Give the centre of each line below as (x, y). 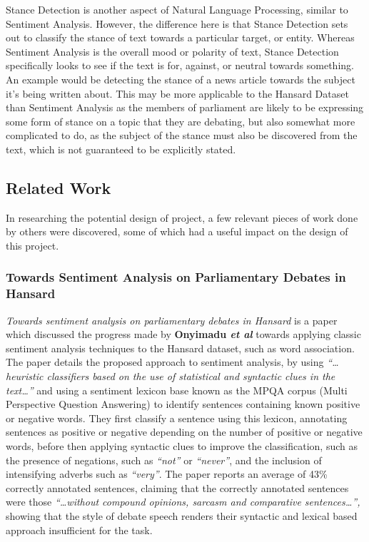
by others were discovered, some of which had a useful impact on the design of (177, 231)
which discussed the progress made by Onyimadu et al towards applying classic (183, 334)
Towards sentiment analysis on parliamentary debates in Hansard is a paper (172, 320)
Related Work (59, 187)
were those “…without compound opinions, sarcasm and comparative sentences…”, (183, 502)
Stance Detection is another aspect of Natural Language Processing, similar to (177, 9)
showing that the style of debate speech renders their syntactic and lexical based (182, 515)
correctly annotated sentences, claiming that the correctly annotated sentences (177, 487)
